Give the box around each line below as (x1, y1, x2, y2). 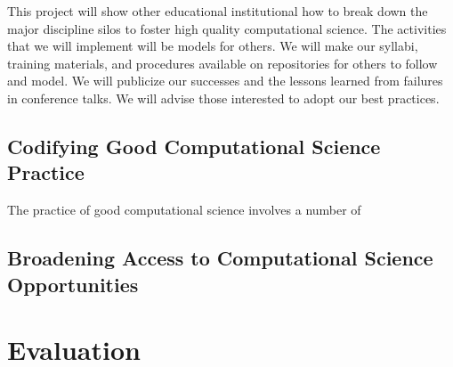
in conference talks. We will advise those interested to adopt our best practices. (7, 88, 440, 107)
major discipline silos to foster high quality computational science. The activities (7, 19, 447, 37)
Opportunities (7, 270, 139, 298)
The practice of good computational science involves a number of (7, 200, 361, 219)
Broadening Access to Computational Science (7, 244, 433, 272)
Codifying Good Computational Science (7, 132, 381, 159)
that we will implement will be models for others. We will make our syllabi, (7, 37, 418, 55)
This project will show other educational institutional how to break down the (7, 2, 428, 20)
